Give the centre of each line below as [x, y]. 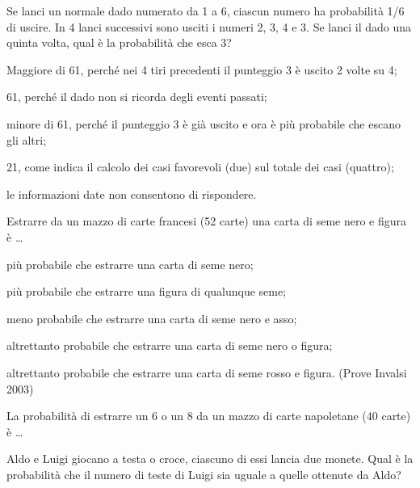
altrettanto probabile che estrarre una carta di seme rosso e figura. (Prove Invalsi [207, 372]
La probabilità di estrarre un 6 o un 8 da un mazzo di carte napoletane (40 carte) [209, 416]
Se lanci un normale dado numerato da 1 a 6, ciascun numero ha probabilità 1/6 [206, 11]
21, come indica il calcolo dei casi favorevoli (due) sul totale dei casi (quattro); [200, 167]
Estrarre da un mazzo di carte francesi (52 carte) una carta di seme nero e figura [207, 221]
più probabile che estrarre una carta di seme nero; [130, 264]
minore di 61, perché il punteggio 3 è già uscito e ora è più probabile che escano [204, 123]
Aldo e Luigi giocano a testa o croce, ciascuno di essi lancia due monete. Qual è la [210, 459]
